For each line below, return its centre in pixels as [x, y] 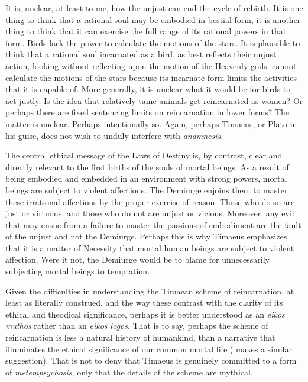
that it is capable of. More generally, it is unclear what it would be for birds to [148, 89]
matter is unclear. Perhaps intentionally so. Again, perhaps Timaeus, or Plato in [151, 123]
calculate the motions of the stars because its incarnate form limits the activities [151, 77]
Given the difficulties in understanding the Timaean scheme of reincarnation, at [150, 291]
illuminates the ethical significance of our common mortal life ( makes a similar [149, 349]
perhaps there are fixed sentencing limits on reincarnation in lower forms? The [147, 112]
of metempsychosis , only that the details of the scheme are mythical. [129, 372]
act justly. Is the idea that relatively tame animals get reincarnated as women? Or [154, 100]
